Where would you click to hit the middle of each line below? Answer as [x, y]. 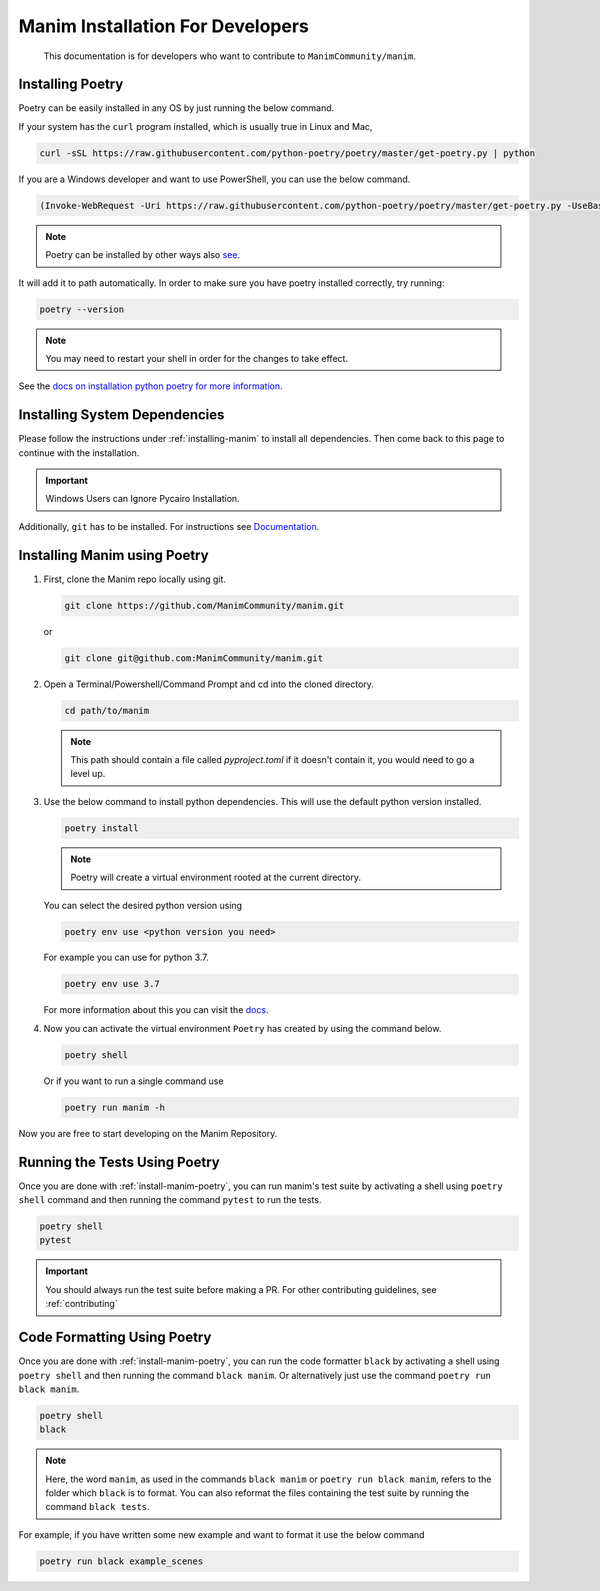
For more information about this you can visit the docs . [156, 1010]
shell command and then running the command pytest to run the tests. [170, 1200]
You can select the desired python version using [143, 905]
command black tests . [97, 1507]
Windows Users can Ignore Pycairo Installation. [142, 499]
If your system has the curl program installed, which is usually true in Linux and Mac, [195, 126]
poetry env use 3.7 [112, 984]
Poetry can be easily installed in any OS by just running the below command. [176, 108]
